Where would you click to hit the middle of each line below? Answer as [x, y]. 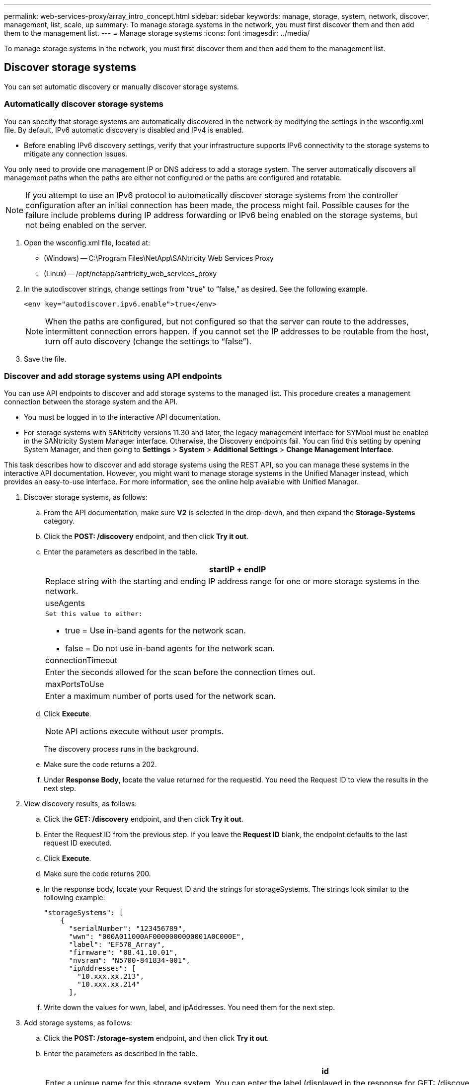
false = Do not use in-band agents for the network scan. [170, 649]
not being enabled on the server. [86, 225]
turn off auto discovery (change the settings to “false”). [149, 341]
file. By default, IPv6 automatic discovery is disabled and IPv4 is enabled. [124, 130]
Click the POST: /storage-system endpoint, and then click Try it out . [156, 1038]
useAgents [65, 603]
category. [59, 521]
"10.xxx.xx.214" [109, 984]
